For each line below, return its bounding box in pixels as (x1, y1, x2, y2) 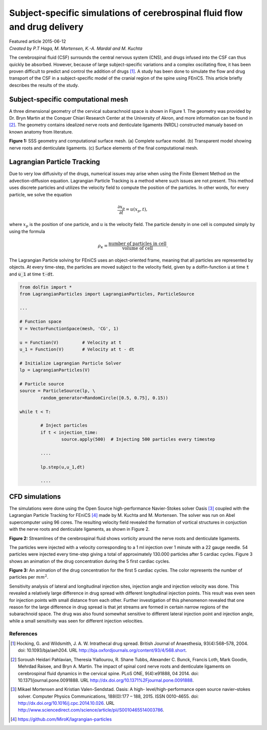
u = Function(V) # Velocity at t (19, 339, 122, 345)
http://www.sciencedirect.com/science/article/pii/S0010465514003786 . (18, 707, 164, 713)
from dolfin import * (19, 284, 72, 290)
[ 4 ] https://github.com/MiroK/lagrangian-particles (10, 716, 112, 722)
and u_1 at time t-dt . (9, 271, 54, 277)
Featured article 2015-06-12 (9, 39, 66, 45)
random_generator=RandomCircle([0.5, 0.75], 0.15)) (40, 395, 169, 401)
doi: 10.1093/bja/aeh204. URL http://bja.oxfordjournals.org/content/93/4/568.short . (18, 647, 187, 653)
